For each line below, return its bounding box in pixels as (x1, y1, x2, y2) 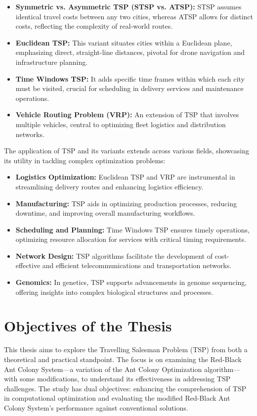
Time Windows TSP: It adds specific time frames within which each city (15, 73, 245, 84)
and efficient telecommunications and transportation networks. (42, 260, 232, 271)
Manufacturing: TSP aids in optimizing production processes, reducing (15, 198, 237, 208)
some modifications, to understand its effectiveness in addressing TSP (19, 373, 231, 384)
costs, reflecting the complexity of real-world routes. (15, 21, 173, 31)
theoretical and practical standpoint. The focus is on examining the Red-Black (4, 354, 242, 364)
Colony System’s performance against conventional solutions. (4, 402, 188, 413)
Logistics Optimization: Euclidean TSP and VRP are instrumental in (15, 172, 235, 182)
